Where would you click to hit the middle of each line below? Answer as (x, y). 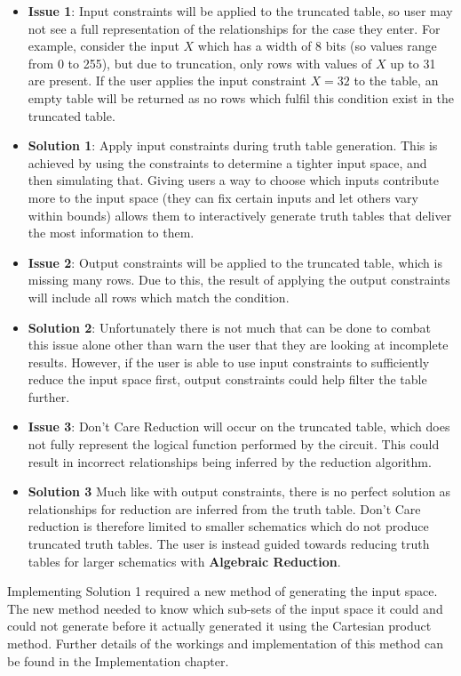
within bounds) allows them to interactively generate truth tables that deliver (240, 215)
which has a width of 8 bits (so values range (317, 46)
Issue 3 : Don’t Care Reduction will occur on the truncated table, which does (239, 427)
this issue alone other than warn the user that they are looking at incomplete (238, 345)
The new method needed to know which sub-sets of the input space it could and (225, 608)
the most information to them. (111, 233)
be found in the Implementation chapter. (118, 660)
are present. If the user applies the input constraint (167, 80)
